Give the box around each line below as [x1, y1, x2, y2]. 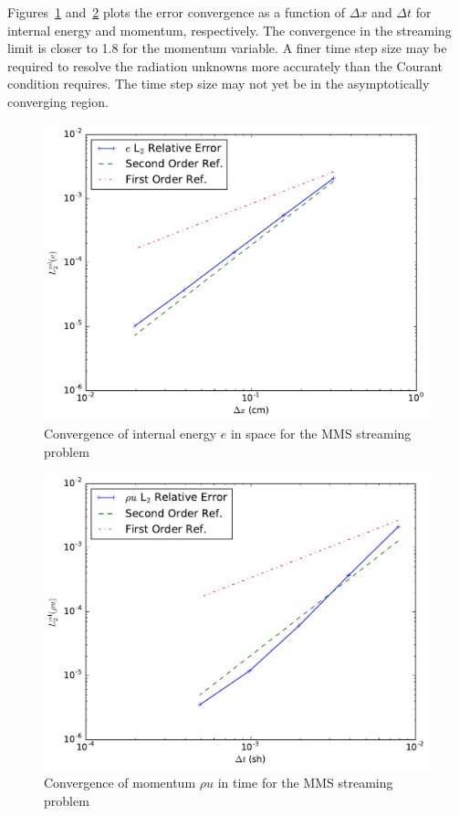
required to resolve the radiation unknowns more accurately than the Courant [7, 56, 443, 75]
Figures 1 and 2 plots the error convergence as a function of [7, 3, 346, 21]
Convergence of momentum [44, 773, 196, 792]
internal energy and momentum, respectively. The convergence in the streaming [7, 20, 452, 39]
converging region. [7, 91, 109, 111]
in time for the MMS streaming [217, 773, 393, 792]
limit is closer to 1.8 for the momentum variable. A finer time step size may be [7, 38, 447, 58]
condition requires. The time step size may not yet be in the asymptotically [7, 74, 430, 93]
